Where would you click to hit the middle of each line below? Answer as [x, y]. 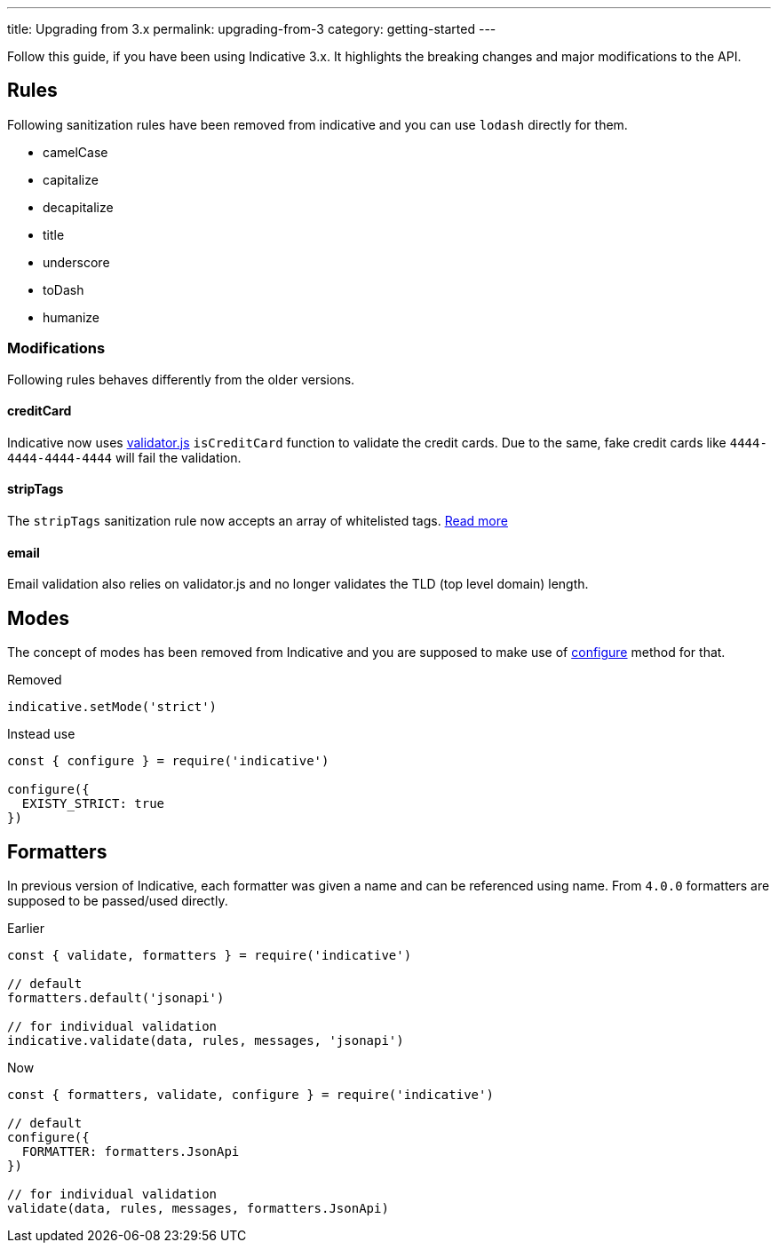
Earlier [26, 928]
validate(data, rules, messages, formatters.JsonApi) [198, 1208]
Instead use [41, 734]
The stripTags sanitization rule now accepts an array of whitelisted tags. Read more [258, 521]
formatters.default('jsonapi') [116, 997]
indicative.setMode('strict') [112, 707]
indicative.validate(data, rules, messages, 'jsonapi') [206, 1040]
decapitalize [78, 207]
